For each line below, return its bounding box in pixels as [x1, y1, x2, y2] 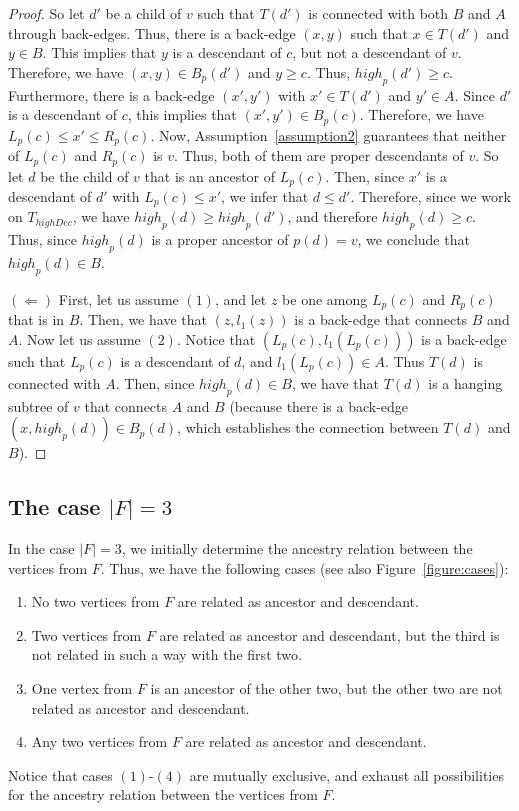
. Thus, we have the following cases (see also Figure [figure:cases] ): [100, 557, 509, 578]
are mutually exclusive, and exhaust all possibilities [189, 764, 504, 785]
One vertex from [31, 678, 133, 699]
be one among [282, 288, 368, 309]
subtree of [8, 395, 69, 416]
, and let [214, 288, 267, 309]
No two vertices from [31, 591, 160, 612]
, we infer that [221, 185, 309, 206]
